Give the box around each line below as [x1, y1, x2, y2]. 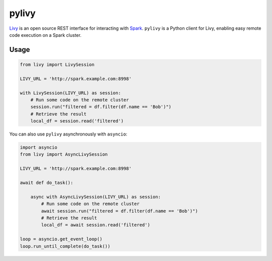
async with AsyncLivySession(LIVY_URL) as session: [30, 194, 161, 200]
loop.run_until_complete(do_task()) [20, 243, 111, 249]
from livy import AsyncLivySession [20, 152, 108, 157]
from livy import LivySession [20, 61, 95, 68]
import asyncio [20, 145, 57, 151]
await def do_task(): [20, 179, 74, 185]
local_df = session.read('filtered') [30, 118, 124, 124]
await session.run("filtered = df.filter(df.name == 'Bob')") [41, 208, 198, 214]
